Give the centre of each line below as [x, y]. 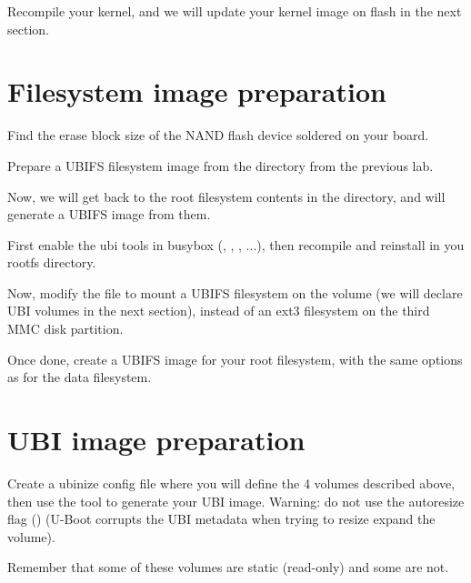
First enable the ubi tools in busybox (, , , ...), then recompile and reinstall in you [236, 244]
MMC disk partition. [65, 329]
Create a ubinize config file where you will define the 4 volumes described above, [231, 482]
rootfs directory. [52, 262]
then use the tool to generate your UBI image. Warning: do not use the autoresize [236, 501]
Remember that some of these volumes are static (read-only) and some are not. [228, 567]
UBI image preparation [156, 440]
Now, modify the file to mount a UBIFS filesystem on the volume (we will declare [235, 292]
